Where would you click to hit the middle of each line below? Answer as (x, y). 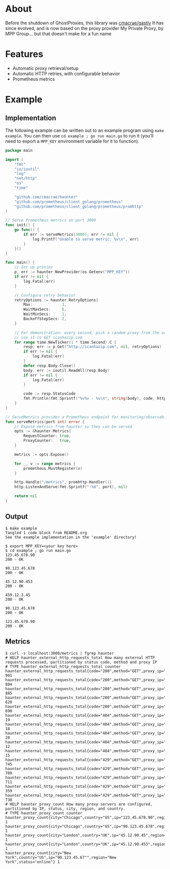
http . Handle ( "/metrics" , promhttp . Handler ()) (63, 482)
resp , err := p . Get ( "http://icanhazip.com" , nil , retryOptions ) (93, 347)
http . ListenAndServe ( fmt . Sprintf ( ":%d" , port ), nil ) (71, 487)
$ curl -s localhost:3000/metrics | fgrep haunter (60, 653)
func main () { (20, 263)
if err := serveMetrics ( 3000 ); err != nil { (71, 234)
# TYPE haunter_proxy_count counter (44, 813)
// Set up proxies (34, 267)
